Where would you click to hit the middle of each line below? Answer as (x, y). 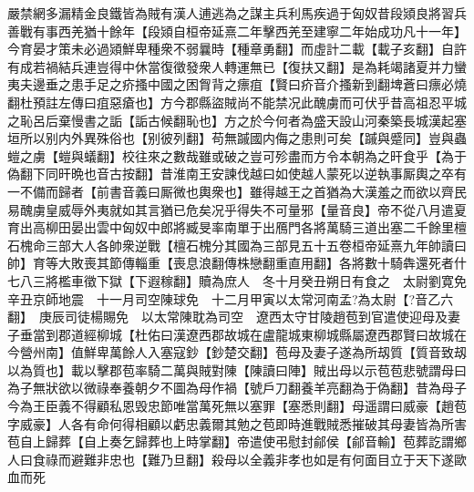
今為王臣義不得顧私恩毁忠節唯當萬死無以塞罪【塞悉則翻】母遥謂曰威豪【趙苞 (237, 406)
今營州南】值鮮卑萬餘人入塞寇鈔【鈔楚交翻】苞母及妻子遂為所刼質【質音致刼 (237, 352)
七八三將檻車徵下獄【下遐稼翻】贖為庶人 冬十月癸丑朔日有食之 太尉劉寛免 (237, 280)
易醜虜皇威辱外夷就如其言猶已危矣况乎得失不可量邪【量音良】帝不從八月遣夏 (237, 209)
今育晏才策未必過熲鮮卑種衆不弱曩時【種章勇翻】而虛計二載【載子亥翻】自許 (237, 49)
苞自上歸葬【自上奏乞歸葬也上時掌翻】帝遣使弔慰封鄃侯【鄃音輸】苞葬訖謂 (231, 441)
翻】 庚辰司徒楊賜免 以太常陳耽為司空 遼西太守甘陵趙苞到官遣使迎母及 (227, 317)
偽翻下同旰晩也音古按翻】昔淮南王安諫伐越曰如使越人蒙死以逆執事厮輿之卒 (231, 174)
